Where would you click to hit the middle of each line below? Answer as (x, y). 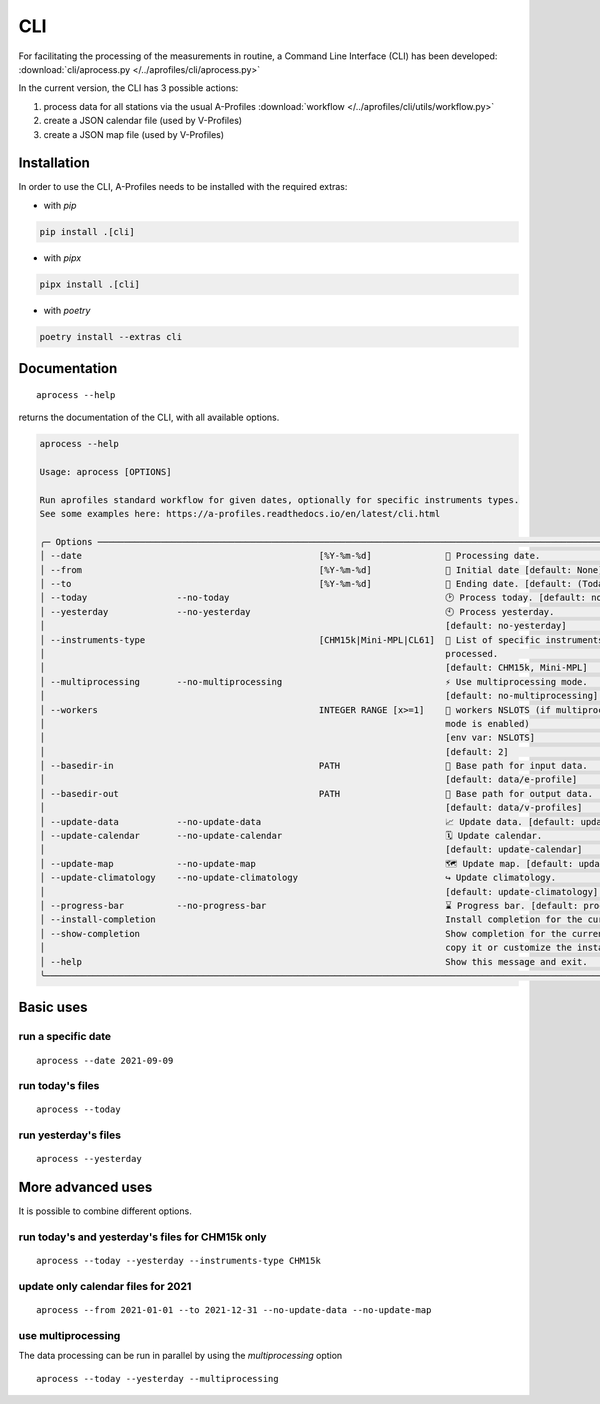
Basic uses (53, 1007)
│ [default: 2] (274, 751)
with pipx (62, 257)
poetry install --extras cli (111, 336)
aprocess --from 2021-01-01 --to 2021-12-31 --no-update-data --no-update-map (234, 1310)
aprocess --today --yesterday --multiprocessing (157, 1378)
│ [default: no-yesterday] (303, 626)
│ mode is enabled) (284, 723)
